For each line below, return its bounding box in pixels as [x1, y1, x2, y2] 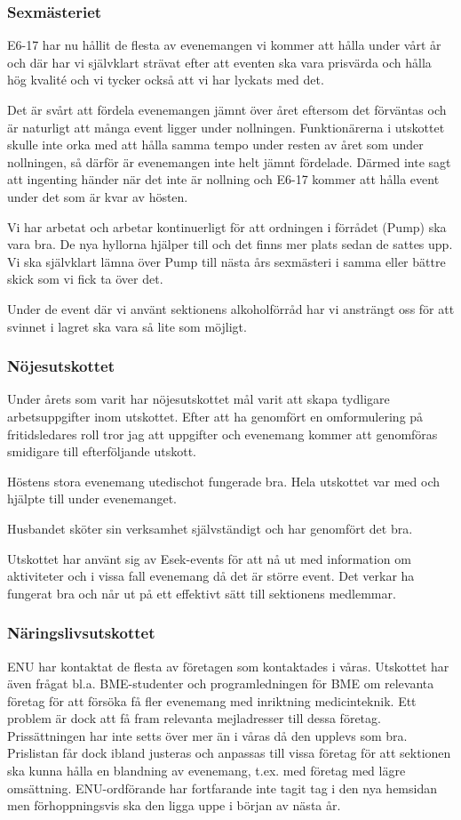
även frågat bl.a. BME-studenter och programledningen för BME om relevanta [7, 674, 434, 693]
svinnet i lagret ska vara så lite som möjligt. [7, 317, 247, 335]
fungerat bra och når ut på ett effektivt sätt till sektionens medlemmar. [7, 583, 396, 602]
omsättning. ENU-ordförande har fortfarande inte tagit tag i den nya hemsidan [7, 778, 437, 797]
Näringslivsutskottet [7, 622, 155, 644]
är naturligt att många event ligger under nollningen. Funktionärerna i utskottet [7, 117, 445, 136]
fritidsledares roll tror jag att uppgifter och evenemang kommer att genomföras [7, 424, 438, 443]
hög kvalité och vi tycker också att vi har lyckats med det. [7, 70, 324, 89]
